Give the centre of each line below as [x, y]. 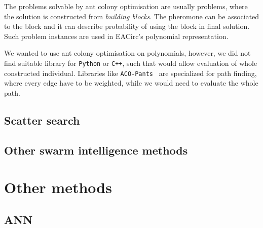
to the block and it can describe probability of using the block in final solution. [127, 26]
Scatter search [42, 120]
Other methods [58, 187]
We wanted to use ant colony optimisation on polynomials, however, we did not [127, 53]
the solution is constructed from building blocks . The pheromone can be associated [132, 16]
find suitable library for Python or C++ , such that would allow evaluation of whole [131, 63]
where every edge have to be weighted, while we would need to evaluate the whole [131, 83]
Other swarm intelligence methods [96, 150]
